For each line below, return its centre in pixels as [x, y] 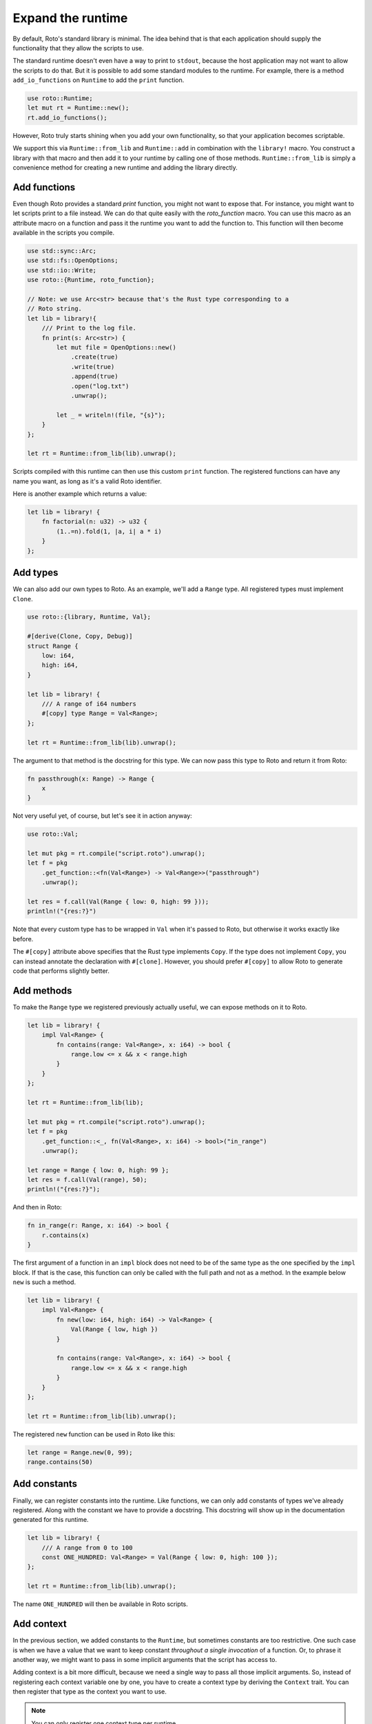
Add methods [42, 991]
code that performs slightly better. [61, 971]
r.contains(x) [65, 1235]
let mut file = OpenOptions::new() [116, 347]
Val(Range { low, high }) [114, 1330]
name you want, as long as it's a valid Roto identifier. [87, 481]
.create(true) [94, 357]
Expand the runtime [70, 18]
